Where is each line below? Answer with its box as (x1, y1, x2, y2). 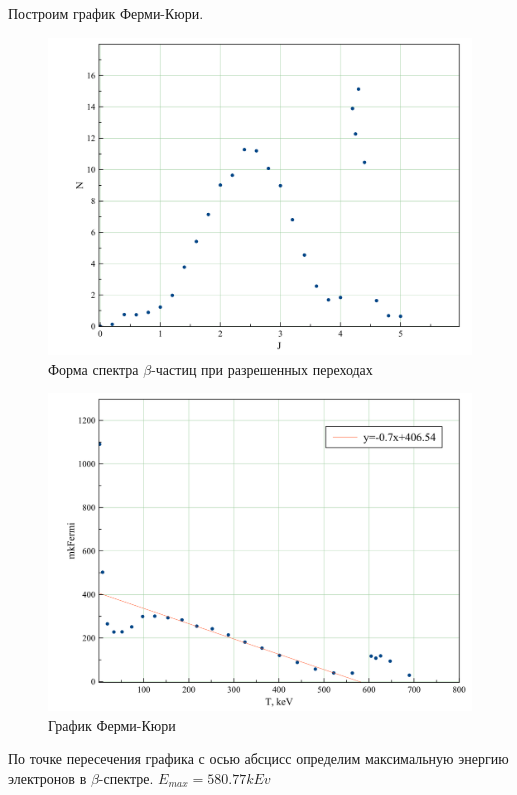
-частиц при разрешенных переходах (151, 358, 373, 379)
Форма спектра (48, 358, 139, 379)
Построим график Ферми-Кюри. (8, 3, 204, 23)
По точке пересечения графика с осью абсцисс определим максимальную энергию (8, 748, 509, 769)
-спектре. (98, 767, 154, 788)
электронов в (8, 767, 87, 788)
